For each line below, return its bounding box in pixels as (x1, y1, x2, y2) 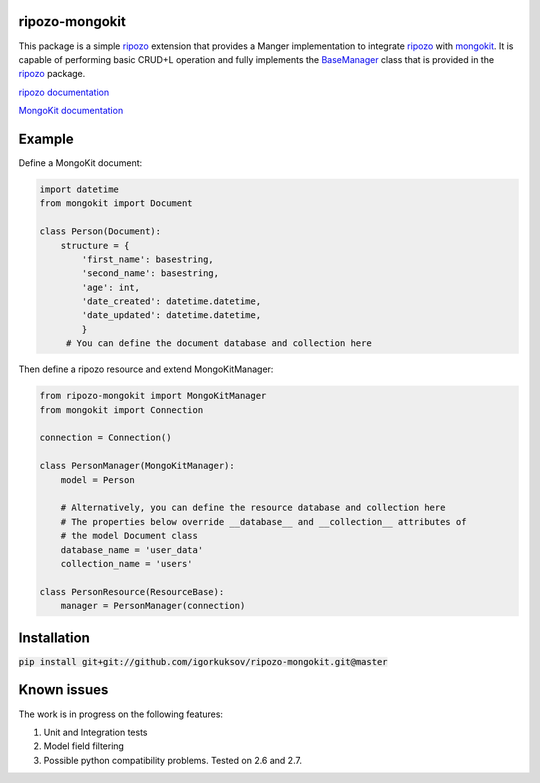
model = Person (60, 474, 135, 485)
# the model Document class (60, 530, 199, 542)
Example (18, 130, 74, 147)
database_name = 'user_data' (60, 544, 204, 555)
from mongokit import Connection (39, 404, 204, 415)
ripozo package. (18, 68, 86, 80)
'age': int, (81, 281, 140, 293)
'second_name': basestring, (81, 268, 220, 279)
